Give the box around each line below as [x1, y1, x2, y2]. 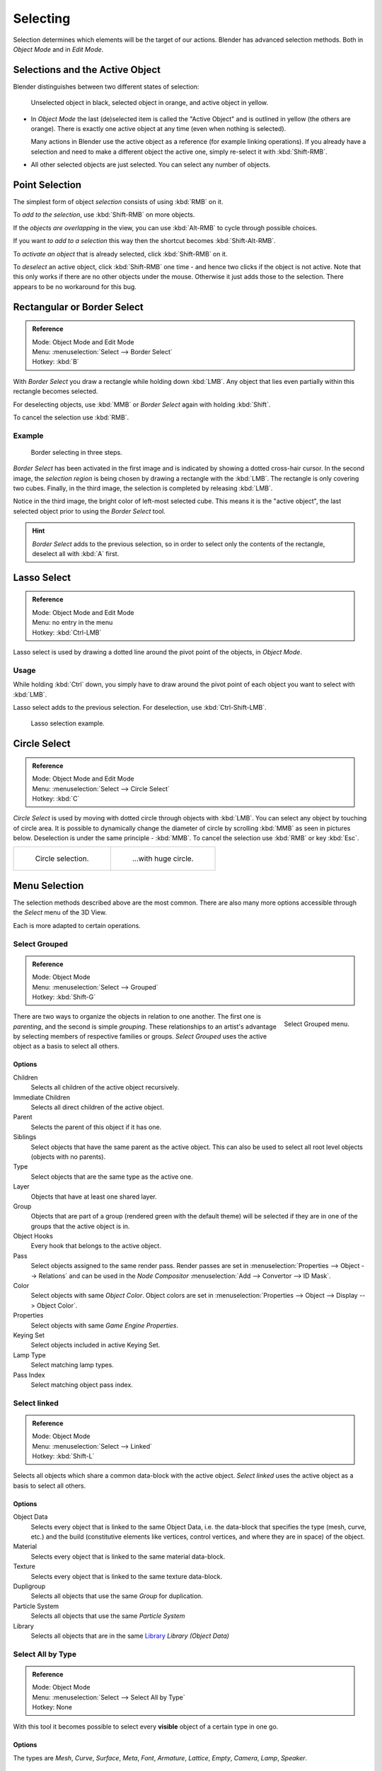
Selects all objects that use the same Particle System [30, 1612, 185, 1620]
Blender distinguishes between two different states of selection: [13, 82, 199, 91]
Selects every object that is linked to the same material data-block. [30, 1552, 226, 1561]
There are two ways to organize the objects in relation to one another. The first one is [13, 1012, 262, 1021]
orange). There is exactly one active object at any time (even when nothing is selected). [30, 125, 286, 133]
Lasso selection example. [30, 719, 105, 728]
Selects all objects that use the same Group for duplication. [30, 1592, 203, 1600]
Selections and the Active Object [13, 64, 161, 76]
